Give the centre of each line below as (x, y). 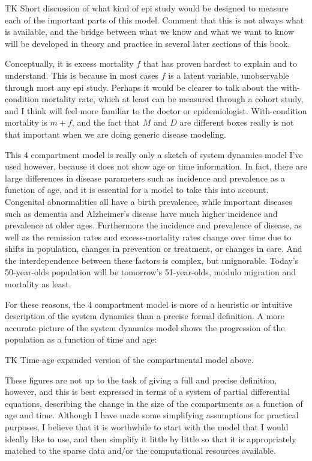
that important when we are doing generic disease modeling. (115, 134)
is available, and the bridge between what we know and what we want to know (149, 32)
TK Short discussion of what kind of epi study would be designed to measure (147, 8)
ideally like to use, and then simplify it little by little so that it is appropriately (151, 438)
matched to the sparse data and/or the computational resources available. (140, 450)
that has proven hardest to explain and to (220, 63)
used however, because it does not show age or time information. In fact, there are (156, 166)
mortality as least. (38, 284)
